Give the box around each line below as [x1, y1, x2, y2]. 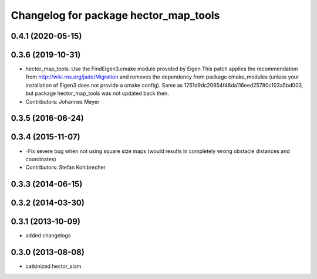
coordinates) [25, 155, 57, 162]
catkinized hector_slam [25, 263, 82, 270]
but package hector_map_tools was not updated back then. [25, 90, 170, 97]
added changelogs [25, 232, 71, 239]
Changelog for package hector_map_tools [11, 9, 220, 22]
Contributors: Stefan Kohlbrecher [25, 164, 106, 171]
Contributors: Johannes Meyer [25, 98, 100, 105]
